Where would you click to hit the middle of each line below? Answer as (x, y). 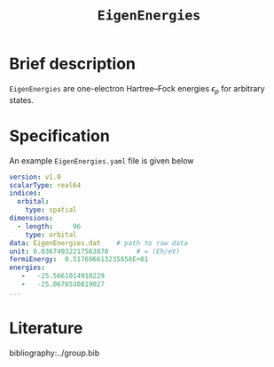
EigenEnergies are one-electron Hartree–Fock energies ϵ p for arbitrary (137, 89)
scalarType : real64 (45, 185)
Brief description (72, 64)
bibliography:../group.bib (55, 353)
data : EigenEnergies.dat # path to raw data (99, 243)
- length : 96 (49, 226)
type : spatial (51, 210)
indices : (25, 194)
